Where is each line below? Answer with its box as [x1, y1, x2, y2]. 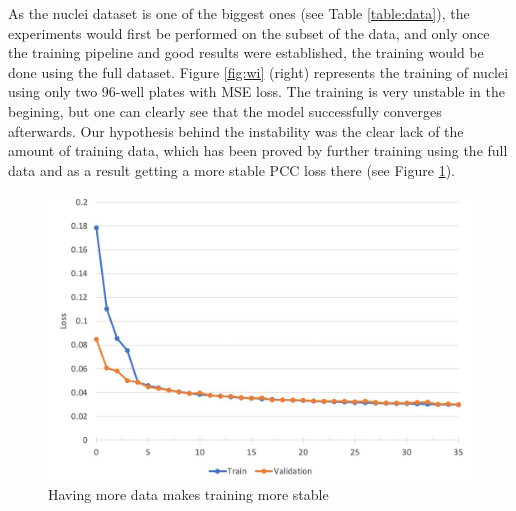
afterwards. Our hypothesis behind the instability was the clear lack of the [8, 120, 464, 141]
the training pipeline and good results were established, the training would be [8, 42, 484, 63]
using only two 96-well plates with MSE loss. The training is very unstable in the [8, 81, 505, 102]
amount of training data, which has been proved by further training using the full [8, 140, 508, 161]
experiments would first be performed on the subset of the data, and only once [8, 22, 490, 43]
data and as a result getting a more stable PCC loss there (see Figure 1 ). [8, 159, 456, 180]
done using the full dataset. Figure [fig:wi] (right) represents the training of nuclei [8, 61, 509, 82]
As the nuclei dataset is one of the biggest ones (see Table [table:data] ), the [8, 3, 470, 23]
